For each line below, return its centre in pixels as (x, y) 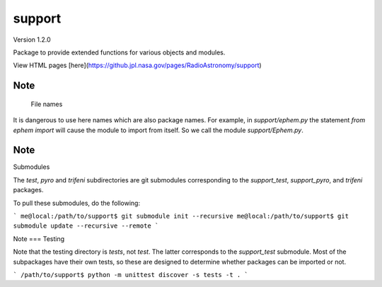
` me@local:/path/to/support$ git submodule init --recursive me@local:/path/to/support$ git (181, 216)
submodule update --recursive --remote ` (86, 226)
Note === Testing (39, 239)
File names (47, 104)
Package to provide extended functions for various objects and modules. (119, 52)
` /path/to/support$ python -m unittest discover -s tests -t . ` (131, 275)
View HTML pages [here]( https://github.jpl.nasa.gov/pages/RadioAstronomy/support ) (137, 65)
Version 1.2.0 (32, 40)
